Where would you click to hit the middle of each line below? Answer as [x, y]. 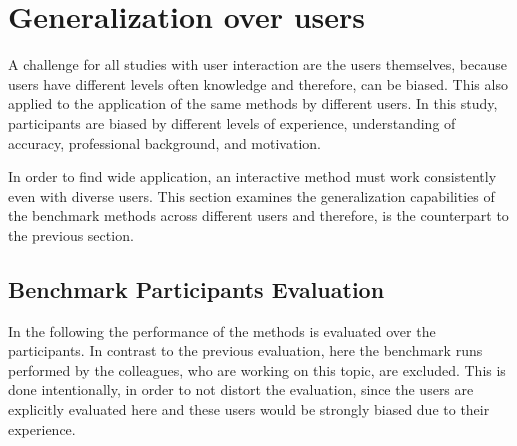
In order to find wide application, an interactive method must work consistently [252, 176]
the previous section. [71, 234]
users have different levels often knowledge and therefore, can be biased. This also [258, 83]
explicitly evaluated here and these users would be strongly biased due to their [249, 409]
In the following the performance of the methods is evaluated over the [222, 330]
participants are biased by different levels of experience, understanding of [232, 122]
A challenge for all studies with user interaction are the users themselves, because [257, 64]
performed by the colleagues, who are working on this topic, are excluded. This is [257, 369]
